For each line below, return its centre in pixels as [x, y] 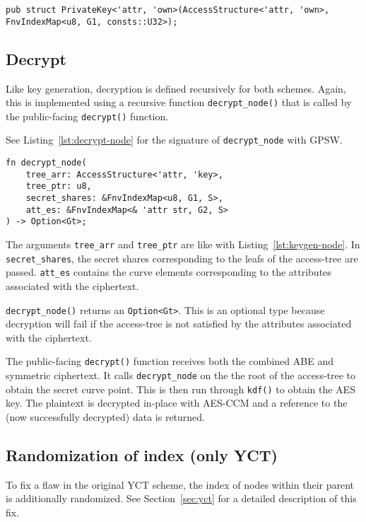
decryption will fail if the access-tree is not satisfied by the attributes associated [179, 324]
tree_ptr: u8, [59, 186]
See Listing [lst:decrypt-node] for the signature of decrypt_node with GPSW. [174, 140]
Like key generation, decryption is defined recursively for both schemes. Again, [176, 88]
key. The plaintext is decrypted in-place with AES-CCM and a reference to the [177, 403]
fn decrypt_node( [46, 163]
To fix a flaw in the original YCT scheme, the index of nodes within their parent [180, 484]
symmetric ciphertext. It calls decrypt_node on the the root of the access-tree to [181, 375]
